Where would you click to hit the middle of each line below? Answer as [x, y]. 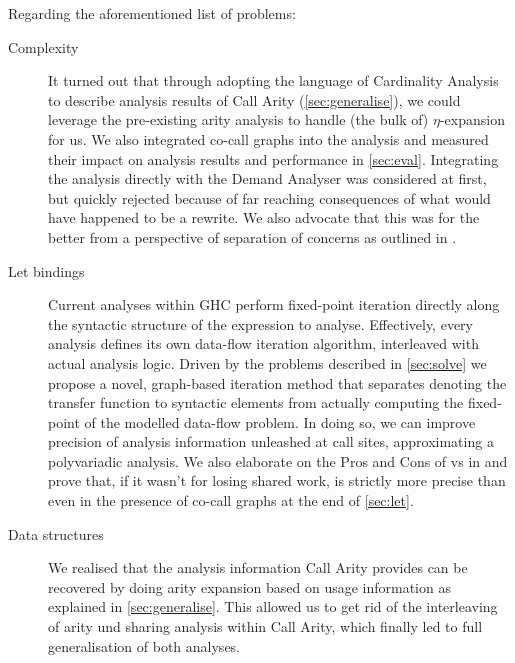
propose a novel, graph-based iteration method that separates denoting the [277, 382]
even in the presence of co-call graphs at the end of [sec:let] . [231, 500]
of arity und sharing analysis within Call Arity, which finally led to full [265, 626]
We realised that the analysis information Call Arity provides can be [258, 567]
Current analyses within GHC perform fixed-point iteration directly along [274, 304]
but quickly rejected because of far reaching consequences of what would [269, 197]
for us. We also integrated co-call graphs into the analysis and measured [268, 138]
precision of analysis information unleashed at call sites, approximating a [271, 441]
